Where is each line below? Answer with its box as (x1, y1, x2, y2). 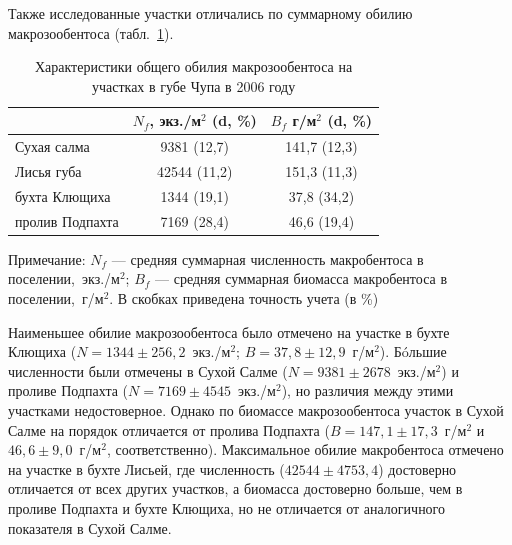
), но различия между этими (281, 380, 454, 401)
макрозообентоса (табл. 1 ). (8, 22, 174, 43)
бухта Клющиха (15, 185, 111, 206)
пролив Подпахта (15, 210, 119, 231)
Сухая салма (15, 136, 90, 157)
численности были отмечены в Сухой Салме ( (8, 360, 288, 381)
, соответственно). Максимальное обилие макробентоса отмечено (106, 439, 504, 460)
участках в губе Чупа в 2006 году (91, 75, 296, 96)
